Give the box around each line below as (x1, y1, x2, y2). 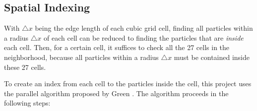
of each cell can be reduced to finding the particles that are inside (44, 32, 244, 43)
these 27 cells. (4, 61, 46, 72)
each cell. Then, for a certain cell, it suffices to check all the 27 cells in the (4, 42, 230, 53)
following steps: (4, 98, 51, 108)
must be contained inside (174, 52, 250, 62)
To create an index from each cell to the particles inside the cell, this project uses (4, 78, 252, 89)
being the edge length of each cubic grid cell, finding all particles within (35, 23, 253, 33)
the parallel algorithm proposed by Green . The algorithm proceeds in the (4, 88, 229, 98)
